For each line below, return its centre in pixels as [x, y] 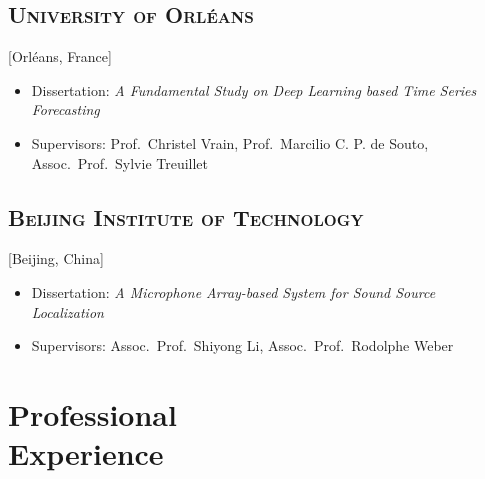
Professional [92, 413]
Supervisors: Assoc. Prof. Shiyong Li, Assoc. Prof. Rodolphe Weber [242, 345]
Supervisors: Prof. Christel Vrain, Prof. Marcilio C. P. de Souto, [230, 142]
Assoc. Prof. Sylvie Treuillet [120, 162]
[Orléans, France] [60, 56]
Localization [67, 311]
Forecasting [65, 109]
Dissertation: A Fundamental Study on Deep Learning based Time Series [254, 89]
